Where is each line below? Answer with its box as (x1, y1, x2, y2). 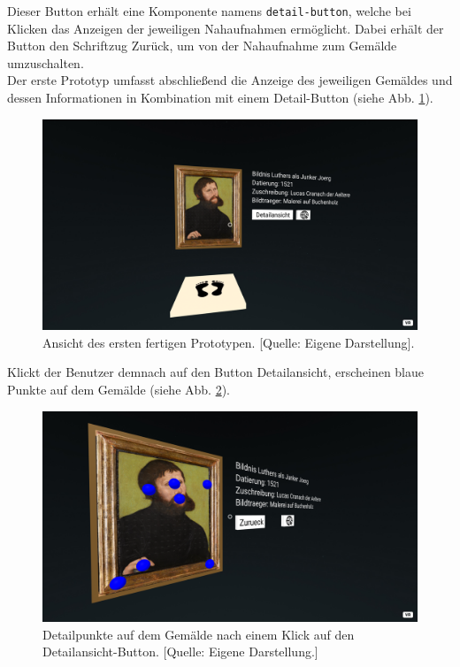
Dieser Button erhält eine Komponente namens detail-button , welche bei (7, 2, 411, 19)
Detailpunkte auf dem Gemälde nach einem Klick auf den (42, 625, 355, 643)
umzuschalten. (7, 53, 84, 72)
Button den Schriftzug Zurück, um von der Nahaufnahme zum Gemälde (7, 36, 397, 55)
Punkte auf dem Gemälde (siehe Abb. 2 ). (7, 379, 230, 398)
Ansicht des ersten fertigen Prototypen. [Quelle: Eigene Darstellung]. (42, 333, 415, 351)
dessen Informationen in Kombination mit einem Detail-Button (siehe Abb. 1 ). (7, 88, 433, 107)
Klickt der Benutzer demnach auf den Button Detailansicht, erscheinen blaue (7, 363, 425, 381)
